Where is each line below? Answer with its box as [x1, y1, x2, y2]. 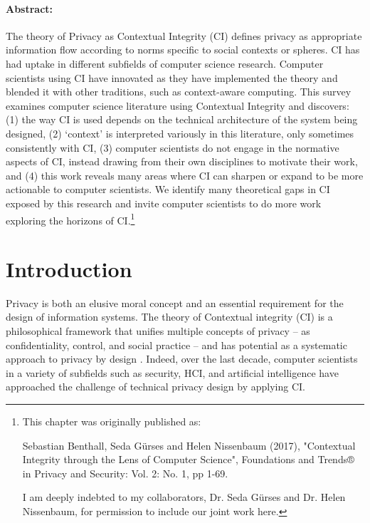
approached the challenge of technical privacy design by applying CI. [6, 379, 305, 394]
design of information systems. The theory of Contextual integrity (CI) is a [6, 309, 333, 324]
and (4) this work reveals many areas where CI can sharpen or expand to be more [6, 167, 364, 182]
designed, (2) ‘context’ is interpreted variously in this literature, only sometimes [6, 125, 354, 140]
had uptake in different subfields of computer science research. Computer [6, 56, 324, 71]
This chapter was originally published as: [22, 414, 201, 429]
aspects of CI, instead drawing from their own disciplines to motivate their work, [6, 154, 358, 169]
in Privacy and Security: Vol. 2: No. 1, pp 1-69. [22, 465, 228, 480]
